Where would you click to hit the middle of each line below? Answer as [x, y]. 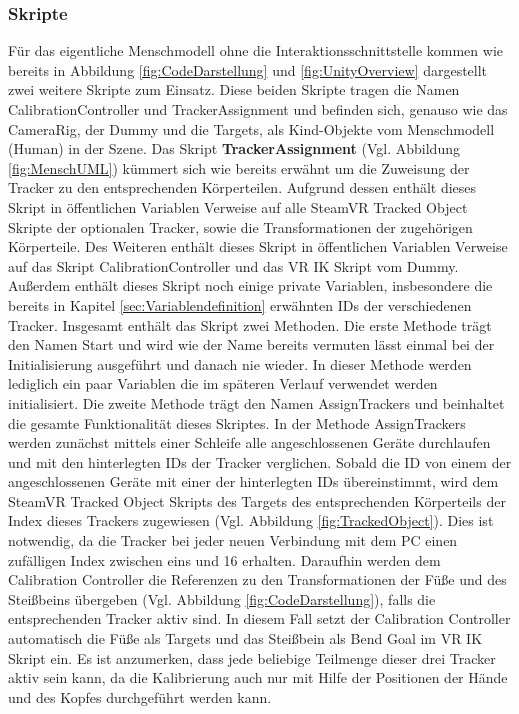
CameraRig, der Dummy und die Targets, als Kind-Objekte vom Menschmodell [251, 128]
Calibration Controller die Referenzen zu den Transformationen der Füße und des [257, 579]
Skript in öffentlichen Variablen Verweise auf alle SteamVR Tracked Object [238, 206]
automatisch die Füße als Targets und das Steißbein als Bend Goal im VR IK [245, 638]
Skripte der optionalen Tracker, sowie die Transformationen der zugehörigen [240, 226]
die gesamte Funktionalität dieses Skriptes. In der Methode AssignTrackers [237, 422]
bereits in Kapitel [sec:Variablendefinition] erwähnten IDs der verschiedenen [240, 304]
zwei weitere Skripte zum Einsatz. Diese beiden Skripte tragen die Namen [234, 89]
